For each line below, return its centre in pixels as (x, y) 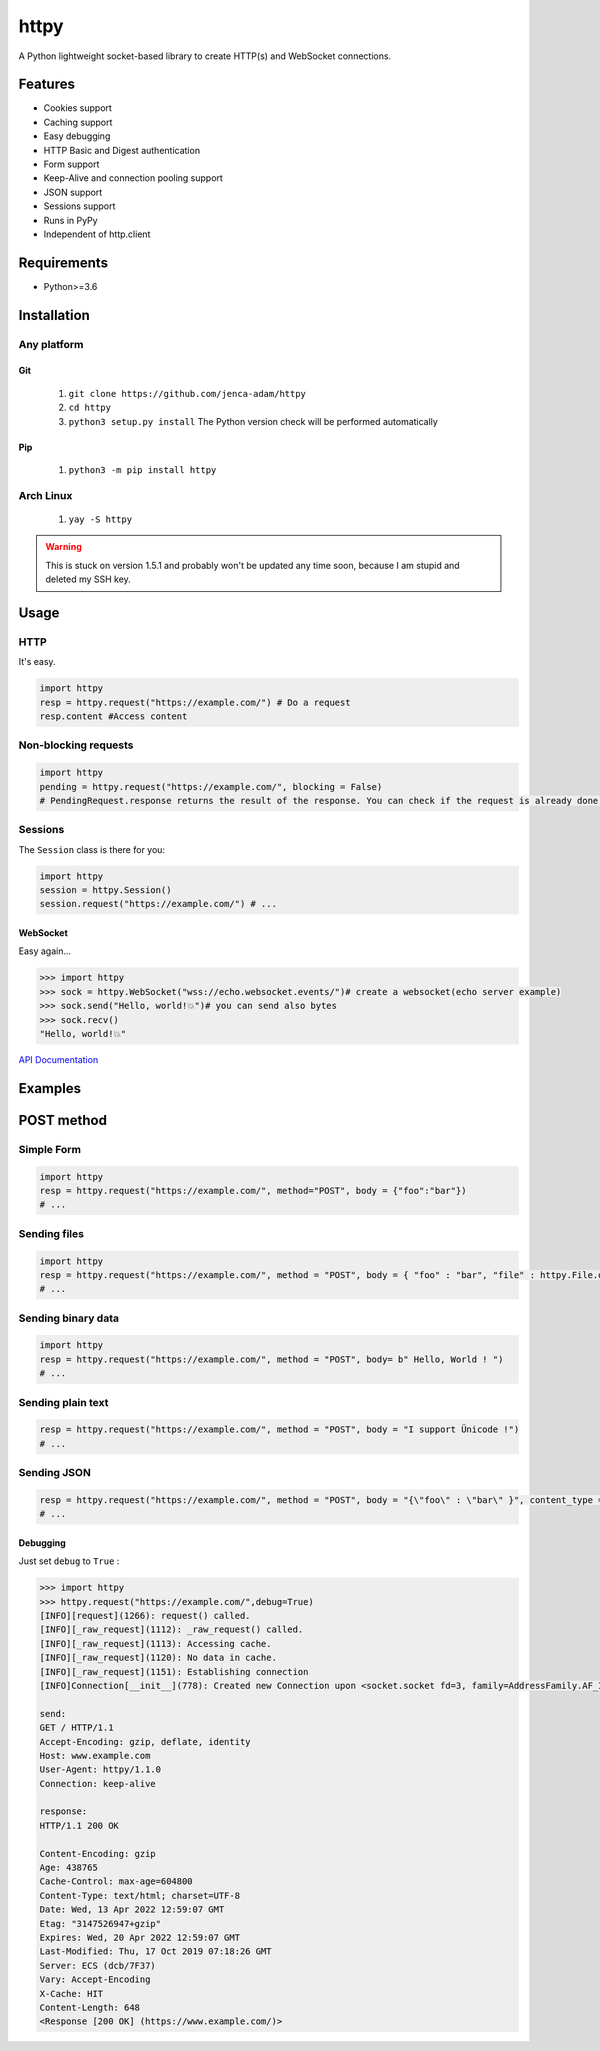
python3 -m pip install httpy (142, 470)
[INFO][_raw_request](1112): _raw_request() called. (171, 1629)
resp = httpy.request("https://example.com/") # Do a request (195, 702)
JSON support (73, 192)
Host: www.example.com (95, 1755)
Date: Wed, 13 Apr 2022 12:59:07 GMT (132, 1909)
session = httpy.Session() (105, 890)
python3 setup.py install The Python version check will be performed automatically (253, 421)
